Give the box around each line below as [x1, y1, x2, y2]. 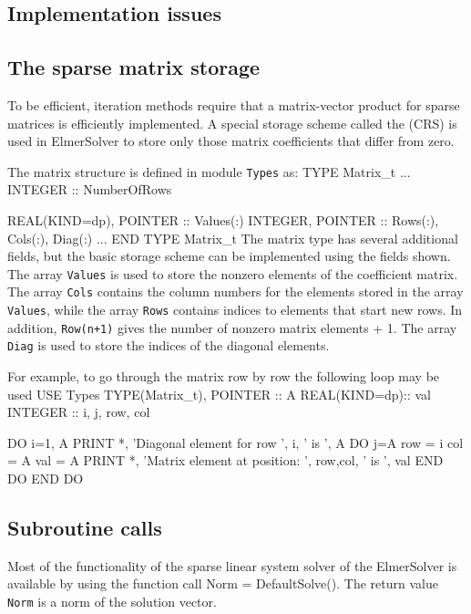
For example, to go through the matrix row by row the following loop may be [7, 367, 440, 386]
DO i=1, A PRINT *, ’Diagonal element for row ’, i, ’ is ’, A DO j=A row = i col [7, 432, 464, 452]
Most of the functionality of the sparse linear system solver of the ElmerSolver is [7, 556, 457, 575]
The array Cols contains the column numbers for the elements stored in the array [7, 282, 464, 301]
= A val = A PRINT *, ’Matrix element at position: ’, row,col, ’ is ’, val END [7, 451, 444, 470]
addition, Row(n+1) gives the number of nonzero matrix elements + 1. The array [7, 317, 457, 337]
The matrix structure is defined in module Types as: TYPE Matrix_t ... [7, 161, 411, 181]
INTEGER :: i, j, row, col [7, 402, 150, 421]
